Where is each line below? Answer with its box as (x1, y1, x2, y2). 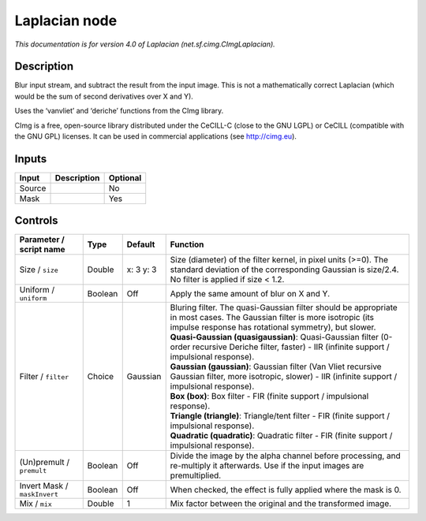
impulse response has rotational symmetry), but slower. (170, 322, 376, 333)
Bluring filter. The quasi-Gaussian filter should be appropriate (170, 302, 398, 313)
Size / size (19, 264, 58, 275)
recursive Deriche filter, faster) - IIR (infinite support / (192, 341, 390, 352)
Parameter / (19, 234, 65, 245)
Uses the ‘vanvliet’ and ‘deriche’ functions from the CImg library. (14, 106, 224, 116)
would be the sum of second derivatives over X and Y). (14, 91, 193, 101)
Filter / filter (19, 371, 69, 382)
